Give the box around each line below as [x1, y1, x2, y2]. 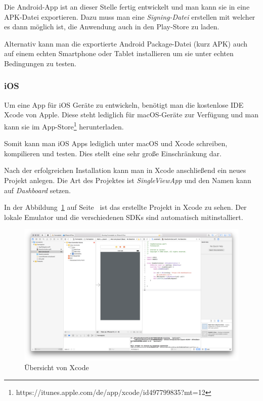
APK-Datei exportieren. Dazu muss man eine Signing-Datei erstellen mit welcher [4, 11, 255, 22]
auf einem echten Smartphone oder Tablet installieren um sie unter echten [4, 48, 234, 59]
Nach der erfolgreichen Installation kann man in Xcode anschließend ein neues [4, 165, 246, 175]
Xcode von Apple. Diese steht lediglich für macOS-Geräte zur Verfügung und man [4, 109, 259, 120]
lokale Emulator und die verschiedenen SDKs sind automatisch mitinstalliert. [4, 211, 243, 222]
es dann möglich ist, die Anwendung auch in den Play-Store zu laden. [4, 21, 220, 32]
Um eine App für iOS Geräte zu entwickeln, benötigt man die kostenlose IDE [4, 99, 244, 110]
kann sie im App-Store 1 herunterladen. [4, 119, 124, 131]
